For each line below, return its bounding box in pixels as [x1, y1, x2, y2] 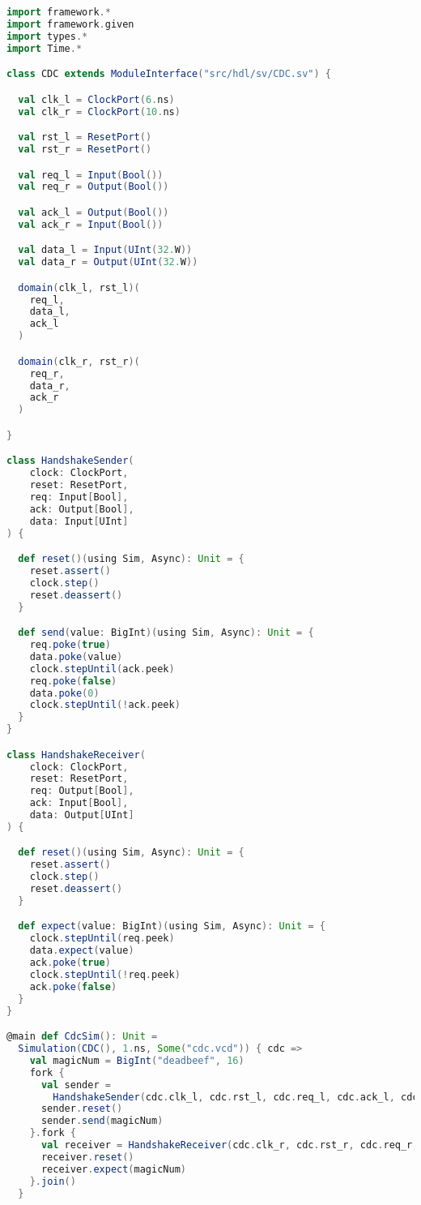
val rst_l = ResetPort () [18, 131, 152, 144]
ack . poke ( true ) [29, 957, 111, 969]
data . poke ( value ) [29, 650, 123, 663]
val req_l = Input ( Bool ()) [18, 169, 164, 181]
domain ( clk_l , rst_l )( [18, 281, 140, 294]
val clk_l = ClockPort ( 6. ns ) [18, 93, 175, 105]
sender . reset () [40, 1103, 123, 1115]
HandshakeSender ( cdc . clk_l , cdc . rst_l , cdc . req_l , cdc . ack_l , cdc [53, 1091, 419, 1103]
